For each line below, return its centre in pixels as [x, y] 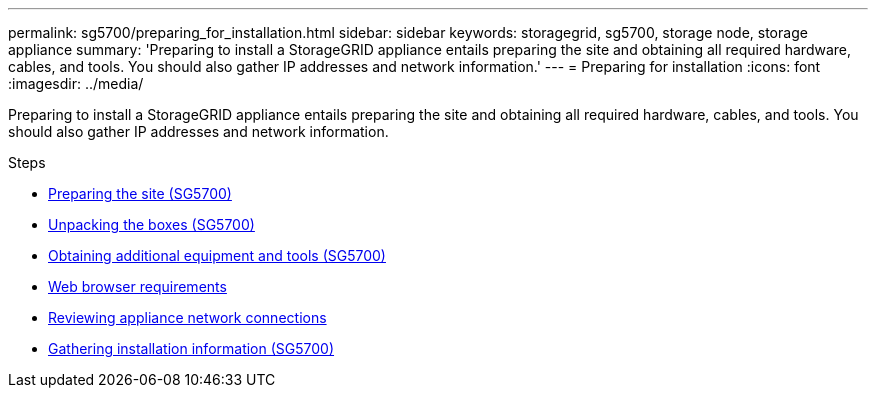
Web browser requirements [137, 286]
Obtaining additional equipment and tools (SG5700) [217, 255]
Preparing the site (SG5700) [140, 193]
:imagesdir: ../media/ [76, 83]
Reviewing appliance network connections [187, 317]
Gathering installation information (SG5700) [191, 348]
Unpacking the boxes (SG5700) [151, 224]
